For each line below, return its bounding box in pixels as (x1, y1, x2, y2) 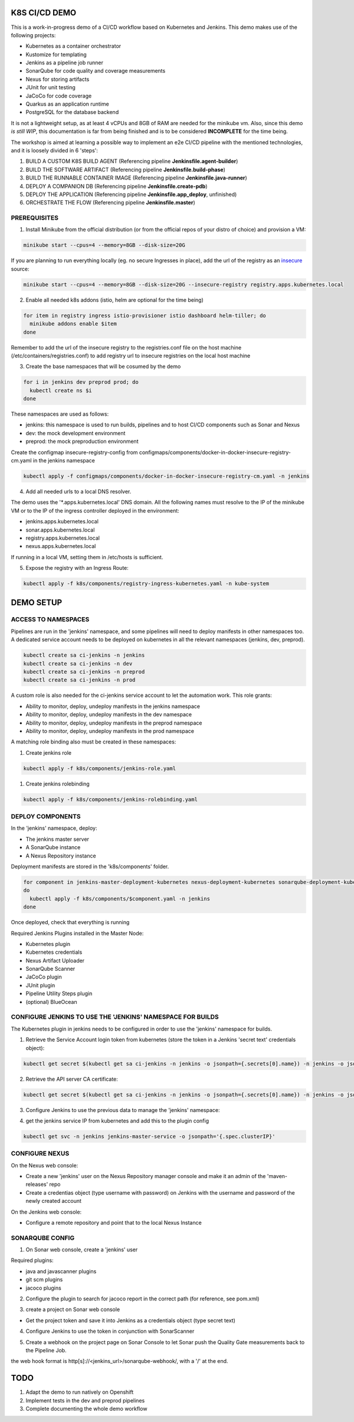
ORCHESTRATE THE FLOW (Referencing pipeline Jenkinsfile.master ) (25, 199, 195, 206)
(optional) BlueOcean (25, 998, 77, 1005)
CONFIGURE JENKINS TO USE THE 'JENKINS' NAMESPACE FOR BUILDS (11, 1013, 219, 1021)
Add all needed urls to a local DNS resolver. (25, 488, 132, 495)
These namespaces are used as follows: (11, 410, 109, 418)
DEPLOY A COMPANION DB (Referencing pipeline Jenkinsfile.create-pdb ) (25, 182, 208, 190)
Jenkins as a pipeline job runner (25, 59, 103, 66)
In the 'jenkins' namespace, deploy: (11, 824, 97, 832)
